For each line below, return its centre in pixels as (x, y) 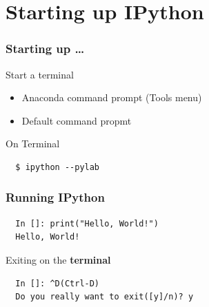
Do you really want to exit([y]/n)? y (104, 297)
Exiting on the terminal (58, 259)
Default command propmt (77, 120)
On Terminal (33, 144)
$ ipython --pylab (58, 167)
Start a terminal (40, 74)
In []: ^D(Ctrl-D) (58, 283)
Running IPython (55, 197)
